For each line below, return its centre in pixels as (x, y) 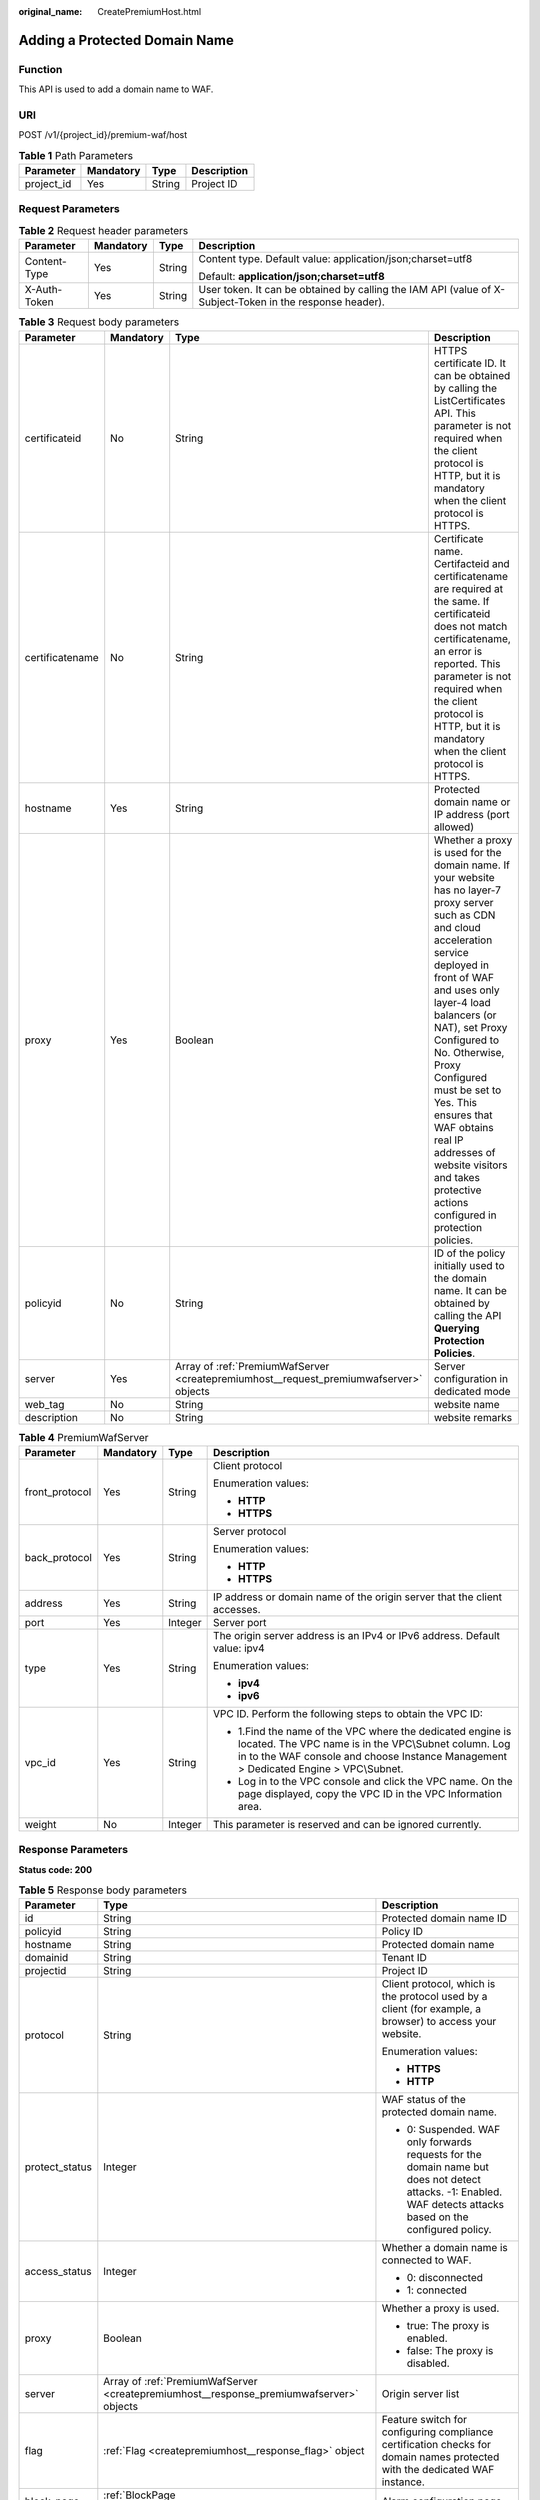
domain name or (472, 802)
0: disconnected (445, 2278)
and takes (456, 1177)
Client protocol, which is (438, 1984)
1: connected (436, 2290)
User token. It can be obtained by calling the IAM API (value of (345, 290)
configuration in (471, 1378)
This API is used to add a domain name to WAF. (116, 89)
